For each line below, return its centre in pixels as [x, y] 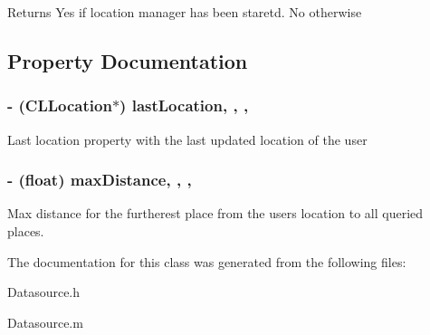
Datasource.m [45, 322]
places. [26, 231]
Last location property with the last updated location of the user [187, 139]
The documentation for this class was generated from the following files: [207, 261]
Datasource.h [44, 292]
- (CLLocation [60, 105]
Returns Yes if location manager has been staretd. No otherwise [185, 12]
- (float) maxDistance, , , [100, 180]
